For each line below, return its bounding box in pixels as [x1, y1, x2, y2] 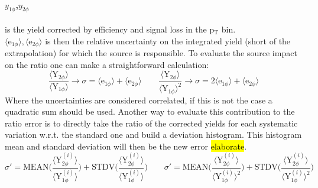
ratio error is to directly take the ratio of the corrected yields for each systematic [5, 116, 298, 129]
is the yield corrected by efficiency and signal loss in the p [5, 23, 215, 35]
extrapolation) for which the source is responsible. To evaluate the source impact [5, 47, 297, 59]
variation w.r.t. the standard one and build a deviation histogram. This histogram [5, 128, 302, 141]
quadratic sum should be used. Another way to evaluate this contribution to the [5, 105, 295, 118]
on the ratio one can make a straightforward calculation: [5, 58, 209, 70]
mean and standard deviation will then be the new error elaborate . [5, 140, 247, 152]
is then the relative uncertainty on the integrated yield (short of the [45, 34, 291, 47]
